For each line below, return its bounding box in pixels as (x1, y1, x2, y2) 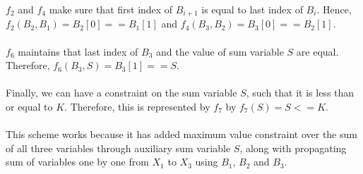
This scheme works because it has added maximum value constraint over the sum (6, 127, 357, 142)
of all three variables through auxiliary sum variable (6, 140, 231, 155)
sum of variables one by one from (6, 154, 149, 169)
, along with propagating (239, 140, 347, 155)
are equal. (296, 44, 339, 58)
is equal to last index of (201, 2, 303, 16)
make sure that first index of (49, 2, 173, 16)
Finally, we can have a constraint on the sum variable (6, 85, 237, 100)
